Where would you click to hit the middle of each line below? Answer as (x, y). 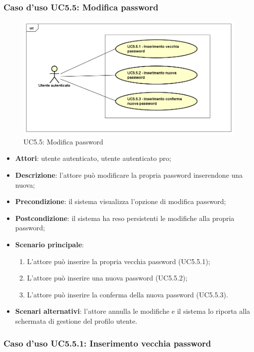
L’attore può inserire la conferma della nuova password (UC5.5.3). (127, 294)
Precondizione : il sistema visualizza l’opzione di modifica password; (121, 201)
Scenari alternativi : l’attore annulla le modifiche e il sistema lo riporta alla (133, 311)
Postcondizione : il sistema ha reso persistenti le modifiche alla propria (125, 218)
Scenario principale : (49, 245)
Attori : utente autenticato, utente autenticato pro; (93, 158)
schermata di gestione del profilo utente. (76, 320)
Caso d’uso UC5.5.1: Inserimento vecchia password (107, 343)
